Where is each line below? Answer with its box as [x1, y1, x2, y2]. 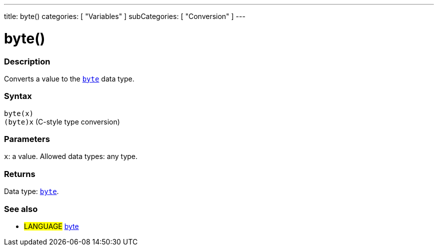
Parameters [4, 134, 50, 144]
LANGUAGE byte [24, 221, 79, 230]
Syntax [4, 91, 32, 101]
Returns [4, 168, 35, 179]
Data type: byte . [4, 187, 59, 196]
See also [4, 203, 38, 214]
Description [4, 56, 50, 66]
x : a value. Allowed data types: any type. [4, 152, 138, 161]
